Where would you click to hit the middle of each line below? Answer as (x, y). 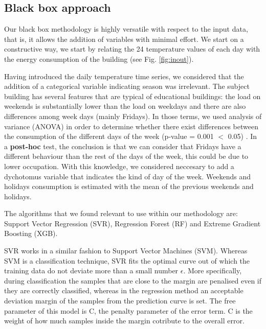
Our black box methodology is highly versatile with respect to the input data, (126, 29)
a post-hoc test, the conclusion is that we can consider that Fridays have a (123, 146)
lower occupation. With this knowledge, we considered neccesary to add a (119, 166)
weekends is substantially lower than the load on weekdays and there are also (125, 106)
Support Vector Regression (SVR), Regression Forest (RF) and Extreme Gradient (132, 223)
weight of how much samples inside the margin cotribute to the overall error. (124, 321)
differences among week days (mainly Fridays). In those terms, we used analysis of (133, 116)
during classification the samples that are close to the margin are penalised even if (133, 280)
